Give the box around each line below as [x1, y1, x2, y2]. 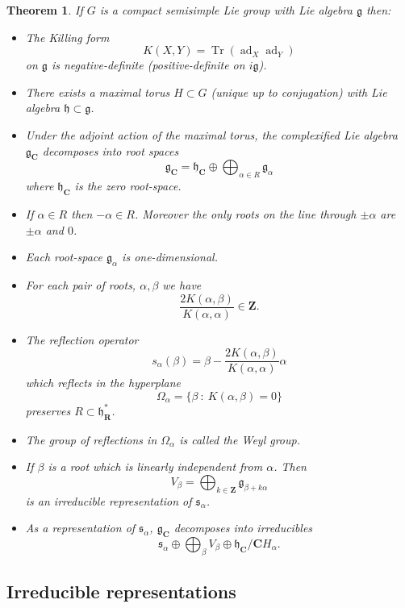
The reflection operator [25, 331, 139, 348]
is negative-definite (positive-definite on [51, 56, 245, 73]
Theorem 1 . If [6, 2, 83, 18]
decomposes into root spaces [42, 142, 179, 159]
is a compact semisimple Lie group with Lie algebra [99, 2, 353, 18]
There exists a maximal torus [25, 83, 170, 100]
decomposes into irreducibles [173, 519, 313, 536]
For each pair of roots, [25, 276, 136, 293]
